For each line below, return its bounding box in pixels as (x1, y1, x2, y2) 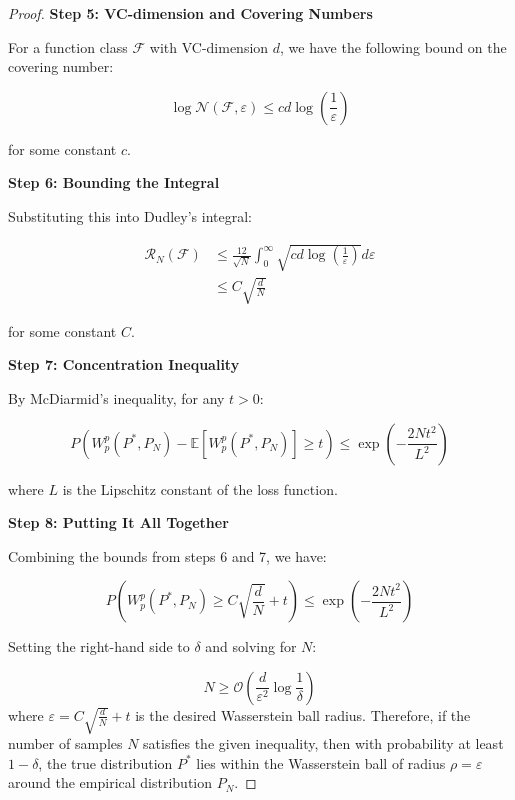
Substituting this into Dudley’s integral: (8, 205, 252, 226)
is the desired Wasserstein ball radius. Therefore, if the (135, 704, 471, 725)
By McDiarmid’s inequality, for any (8, 387, 225, 408)
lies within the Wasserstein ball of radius (196, 752, 446, 773)
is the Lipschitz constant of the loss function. (62, 478, 338, 499)
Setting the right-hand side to (8, 636, 190, 657)
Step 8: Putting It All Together (8, 512, 229, 533)
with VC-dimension (149, 36, 269, 57)
